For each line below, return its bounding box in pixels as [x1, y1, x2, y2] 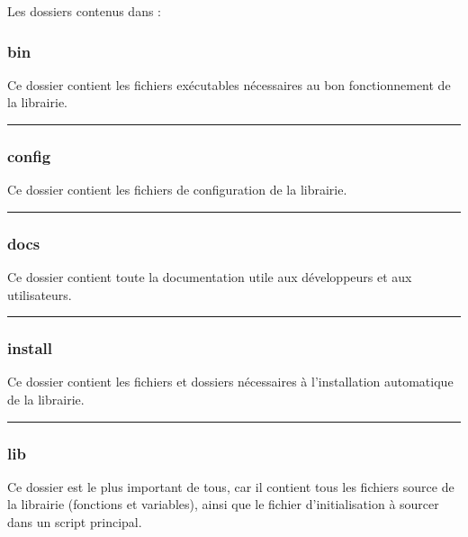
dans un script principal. [7, 513, 142, 532]
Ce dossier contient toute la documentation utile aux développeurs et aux [7, 268, 412, 287]
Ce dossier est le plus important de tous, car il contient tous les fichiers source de [7, 477, 454, 496]
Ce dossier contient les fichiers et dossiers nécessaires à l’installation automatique [7, 372, 454, 391]
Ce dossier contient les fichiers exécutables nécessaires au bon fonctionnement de [7, 75, 451, 94]
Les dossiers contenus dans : [7, 2, 161, 20]
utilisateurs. [7, 285, 72, 304]
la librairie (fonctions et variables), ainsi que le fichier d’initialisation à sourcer [7, 495, 439, 514]
